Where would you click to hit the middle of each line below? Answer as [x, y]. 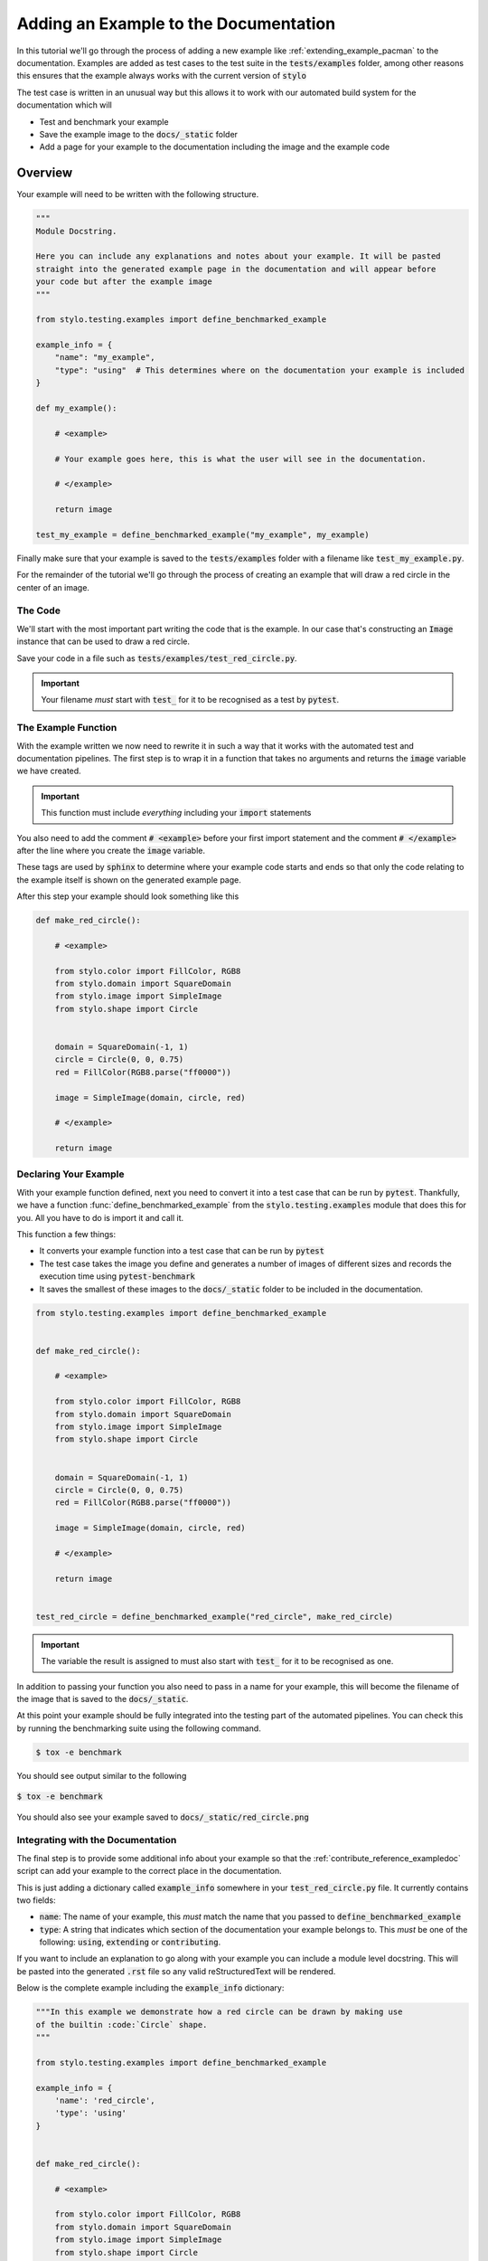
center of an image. [53, 587]
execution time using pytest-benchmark [117, 1276]
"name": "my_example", [105, 358]
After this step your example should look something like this [128, 896]
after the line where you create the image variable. [111, 850]
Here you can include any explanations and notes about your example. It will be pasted [239, 256]
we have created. [49, 771]
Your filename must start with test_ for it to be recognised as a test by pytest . [190, 700]
